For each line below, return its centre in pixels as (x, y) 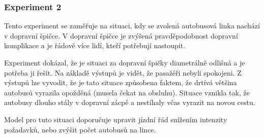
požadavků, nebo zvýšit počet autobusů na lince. (80, 129)
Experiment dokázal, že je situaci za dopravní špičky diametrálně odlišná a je (125, 62)
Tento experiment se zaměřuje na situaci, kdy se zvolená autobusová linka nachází (132, 26)
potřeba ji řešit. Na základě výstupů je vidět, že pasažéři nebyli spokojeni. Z (123, 72)
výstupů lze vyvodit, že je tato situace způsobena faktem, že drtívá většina (121, 82)
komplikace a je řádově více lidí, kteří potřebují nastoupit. (95, 45)
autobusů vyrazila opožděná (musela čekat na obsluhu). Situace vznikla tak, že (127, 92)
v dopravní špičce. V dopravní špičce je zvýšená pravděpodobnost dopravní (121, 35)
